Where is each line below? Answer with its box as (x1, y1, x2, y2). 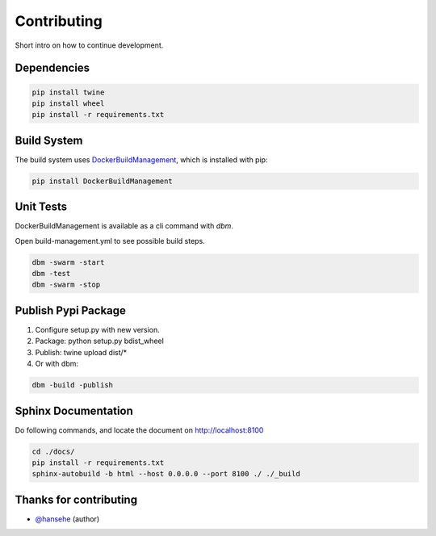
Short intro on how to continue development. (15, 40, 164, 50)
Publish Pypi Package (15, 304, 127, 317)
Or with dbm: (35, 359, 78, 369)
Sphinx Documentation (15, 404, 133, 417)
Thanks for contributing (15, 492, 137, 506)
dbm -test (31, 269, 71, 278)
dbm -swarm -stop (31, 280, 101, 290)
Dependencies (15, 61, 90, 75)
